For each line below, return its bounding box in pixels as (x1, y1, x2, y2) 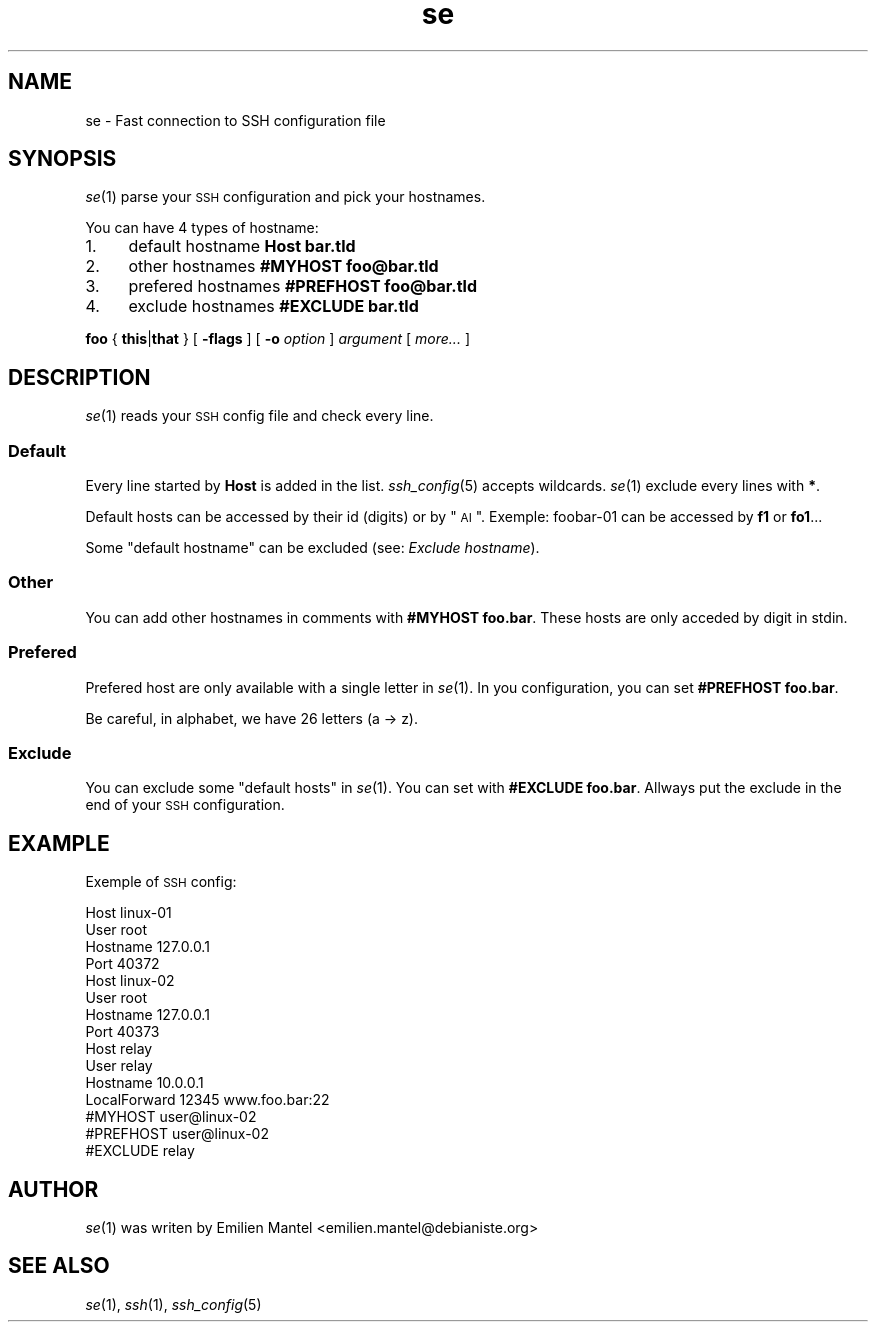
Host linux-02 (85, 972, 175, 990)
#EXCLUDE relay (85, 1142, 195, 1160)
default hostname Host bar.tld (128, 236, 356, 257)
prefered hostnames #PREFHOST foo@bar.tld (128, 276, 477, 297)
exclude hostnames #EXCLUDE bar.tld (128, 296, 419, 317)
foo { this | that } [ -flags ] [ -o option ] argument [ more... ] (85, 330, 470, 348)
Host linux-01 (85, 904, 172, 922)
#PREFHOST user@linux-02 (85, 1125, 269, 1143)
